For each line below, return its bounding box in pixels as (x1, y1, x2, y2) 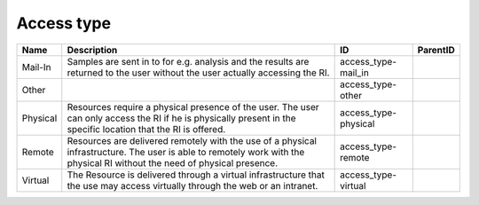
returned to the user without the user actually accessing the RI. (67, 67, 330, 79)
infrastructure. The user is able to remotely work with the (67, 146, 305, 158)
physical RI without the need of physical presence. (67, 156, 279, 169)
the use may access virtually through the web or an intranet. (67, 179, 318, 192)
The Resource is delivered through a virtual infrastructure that (67, 169, 326, 181)
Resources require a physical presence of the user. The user (67, 100, 319, 113)
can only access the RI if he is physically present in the (67, 112, 296, 124)
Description (67, 43, 118, 56)
